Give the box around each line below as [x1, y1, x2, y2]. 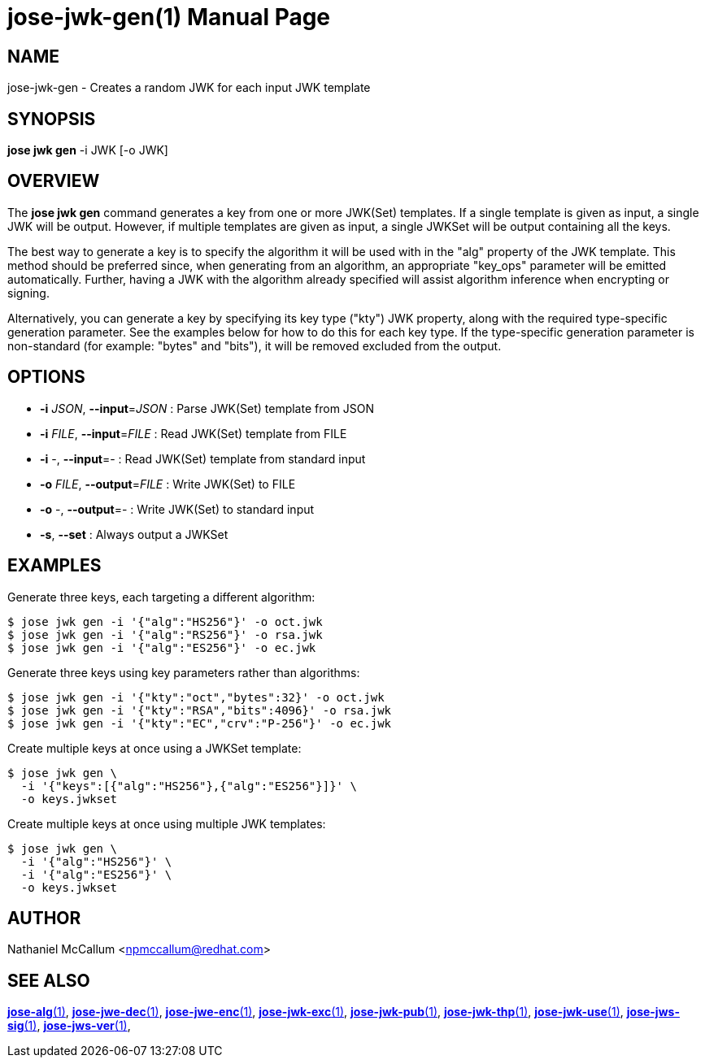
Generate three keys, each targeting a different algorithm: [7, 589, 316, 604]
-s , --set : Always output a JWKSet [40, 527, 228, 541]
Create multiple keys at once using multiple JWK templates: [7, 816, 326, 831]
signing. [7, 285, 50, 300]
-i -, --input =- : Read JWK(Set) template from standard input [40, 451, 366, 466]
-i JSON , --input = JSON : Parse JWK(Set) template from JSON [40, 401, 375, 415]
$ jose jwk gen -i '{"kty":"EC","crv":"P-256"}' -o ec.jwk [7, 716, 392, 730]
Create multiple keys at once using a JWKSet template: [7, 740, 302, 755]
